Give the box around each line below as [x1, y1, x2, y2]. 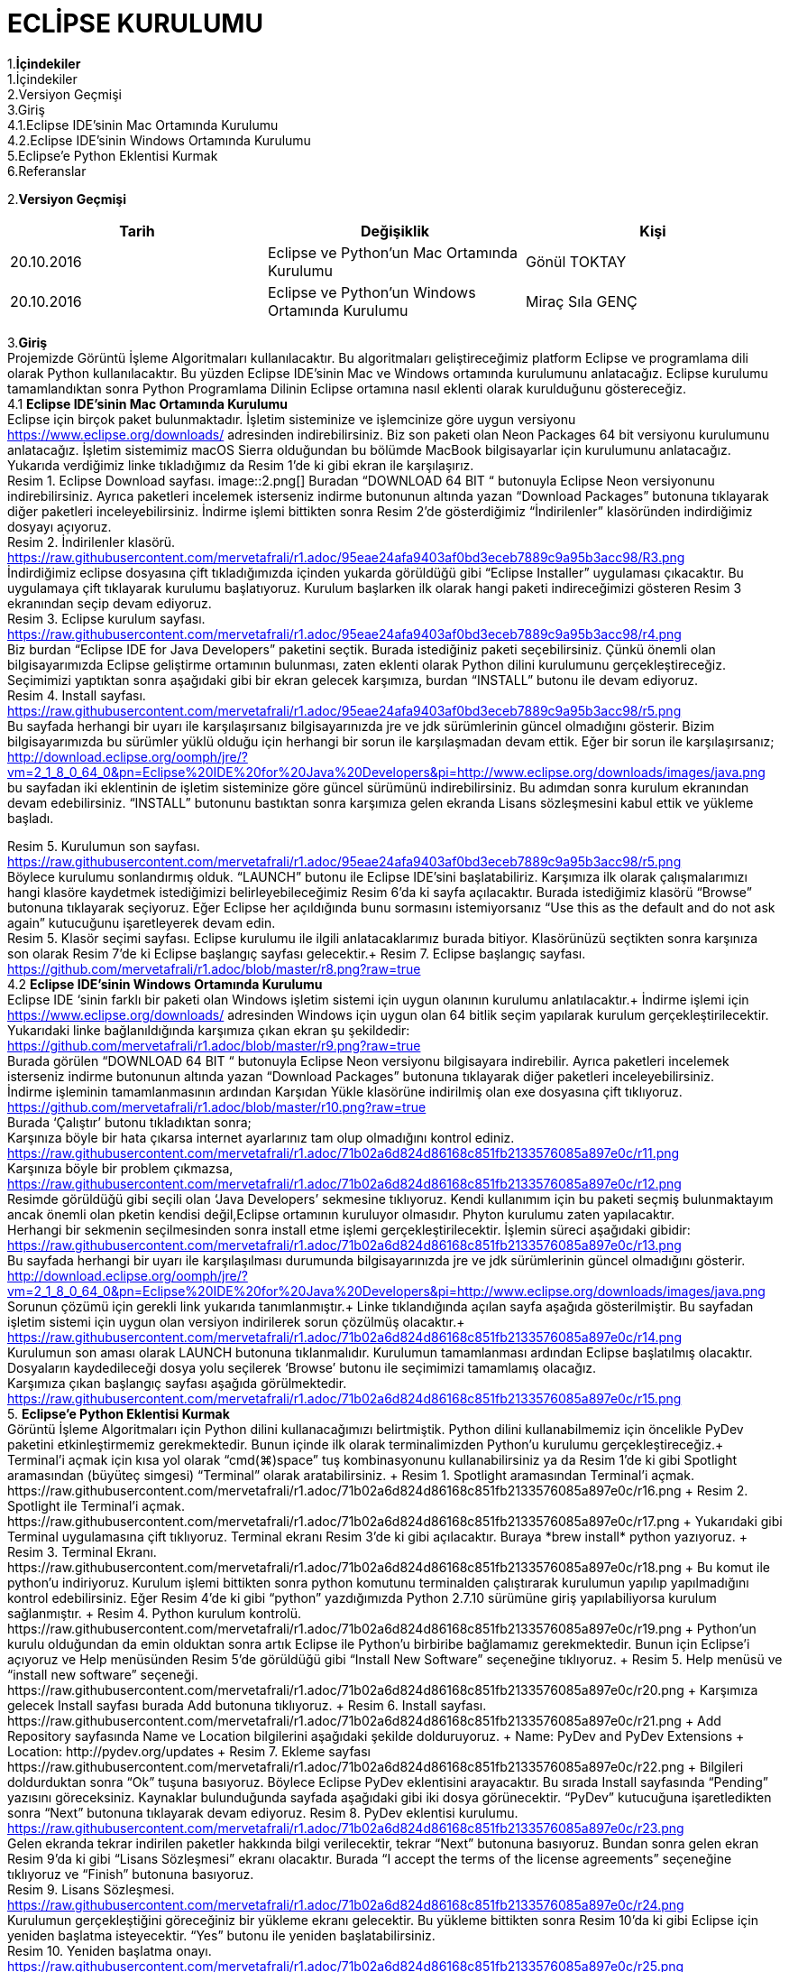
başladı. [7, 810, 54, 826]
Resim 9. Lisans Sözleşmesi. [7, 1881, 175, 1897]
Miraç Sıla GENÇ [525, 292, 638, 310]
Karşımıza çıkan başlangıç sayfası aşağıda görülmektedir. [7, 1375, 347, 1391]
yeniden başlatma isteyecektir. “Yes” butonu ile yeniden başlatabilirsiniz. [7, 1927, 436, 1943]
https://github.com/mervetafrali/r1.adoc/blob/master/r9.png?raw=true [7, 1037, 421, 1053]
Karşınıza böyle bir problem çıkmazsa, [7, 1160, 234, 1176]
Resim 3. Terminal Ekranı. [7, 1543, 157, 1560]
